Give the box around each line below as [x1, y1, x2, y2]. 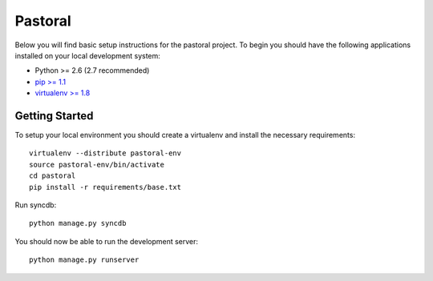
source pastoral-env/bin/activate [29, 160, 164, 169]
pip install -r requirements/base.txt [29, 183, 182, 191]
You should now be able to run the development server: [14, 236, 199, 246]
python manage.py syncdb [29, 219, 127, 228]
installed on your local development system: [14, 50, 160, 60]
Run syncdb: [14, 200, 57, 210]
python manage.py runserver [29, 255, 140, 264]
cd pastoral [29, 171, 76, 180]
